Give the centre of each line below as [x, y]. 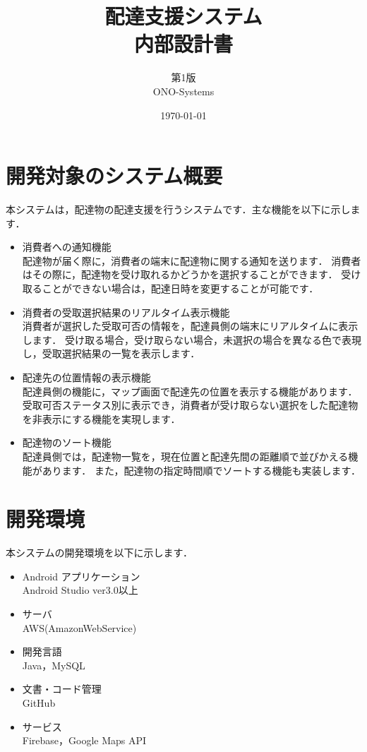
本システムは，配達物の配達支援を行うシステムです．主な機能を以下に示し [178, 209]
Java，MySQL [54, 665]
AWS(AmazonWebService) [79, 627]
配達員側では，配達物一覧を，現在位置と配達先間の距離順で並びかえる [185, 456]
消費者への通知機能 [67, 247]
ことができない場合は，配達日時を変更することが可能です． [180, 288]
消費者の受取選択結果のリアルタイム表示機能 [126, 312]
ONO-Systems [183, 91]
